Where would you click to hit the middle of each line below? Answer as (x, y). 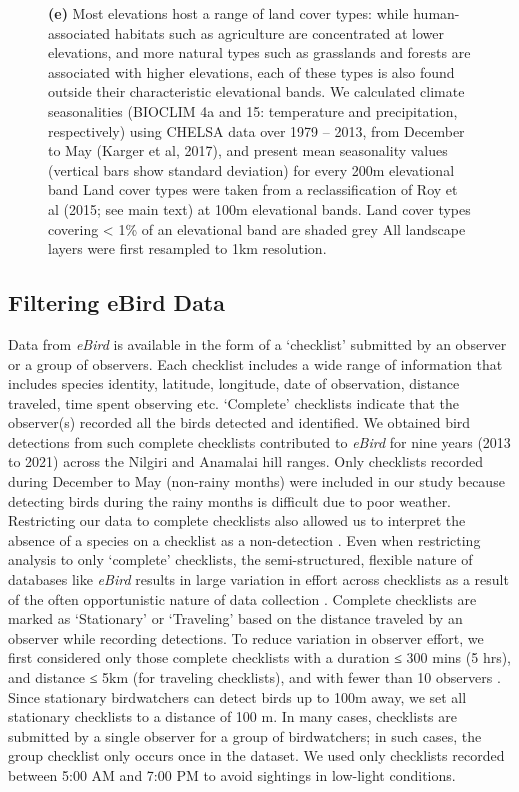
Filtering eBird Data (116, 302)
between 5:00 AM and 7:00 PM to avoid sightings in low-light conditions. (232, 774)
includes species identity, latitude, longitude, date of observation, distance (234, 383)
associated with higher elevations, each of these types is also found (251, 71)
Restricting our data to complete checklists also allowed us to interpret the (237, 520)
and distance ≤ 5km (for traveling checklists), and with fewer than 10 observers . (254, 677)
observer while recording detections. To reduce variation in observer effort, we (246, 637)
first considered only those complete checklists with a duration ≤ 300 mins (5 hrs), (260, 657)
